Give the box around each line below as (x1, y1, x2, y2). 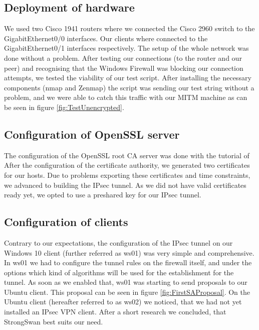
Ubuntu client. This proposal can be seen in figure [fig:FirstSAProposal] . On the (4, 286, 250, 297)
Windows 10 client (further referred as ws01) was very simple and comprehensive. (4, 247, 254, 258)
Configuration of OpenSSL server (4, 126, 180, 142)
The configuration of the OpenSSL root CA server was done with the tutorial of (4, 150, 249, 160)
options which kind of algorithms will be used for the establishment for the (4, 267, 234, 277)
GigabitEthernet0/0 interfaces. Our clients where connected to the (4, 33, 208, 43)
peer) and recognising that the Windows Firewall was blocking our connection (4, 62, 243, 73)
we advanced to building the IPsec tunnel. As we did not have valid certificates (4, 179, 246, 190)
